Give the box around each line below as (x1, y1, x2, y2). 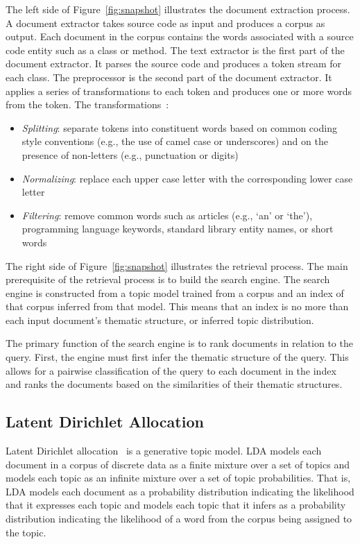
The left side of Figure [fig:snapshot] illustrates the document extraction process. (6, 2, 350, 16)
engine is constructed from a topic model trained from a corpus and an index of (6, 285, 344, 300)
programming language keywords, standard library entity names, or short (22, 221, 334, 236)
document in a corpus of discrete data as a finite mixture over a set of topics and (6, 457, 350, 471)
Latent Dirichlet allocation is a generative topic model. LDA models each (6, 443, 322, 458)
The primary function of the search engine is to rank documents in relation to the (6, 336, 353, 350)
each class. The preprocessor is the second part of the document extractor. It (6, 69, 332, 84)
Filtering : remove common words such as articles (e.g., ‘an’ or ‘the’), (22, 207, 313, 222)
